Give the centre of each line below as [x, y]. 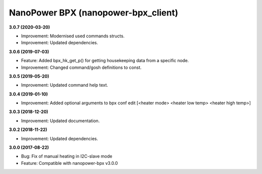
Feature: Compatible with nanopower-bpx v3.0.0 [70, 163]
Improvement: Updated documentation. [60, 121]
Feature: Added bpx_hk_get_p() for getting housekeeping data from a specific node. [105, 61]
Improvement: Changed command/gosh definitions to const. [81, 67]
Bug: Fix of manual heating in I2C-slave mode [67, 156]
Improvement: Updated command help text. [65, 85]
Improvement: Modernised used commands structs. [73, 36]
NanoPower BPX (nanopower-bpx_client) [94, 13]
